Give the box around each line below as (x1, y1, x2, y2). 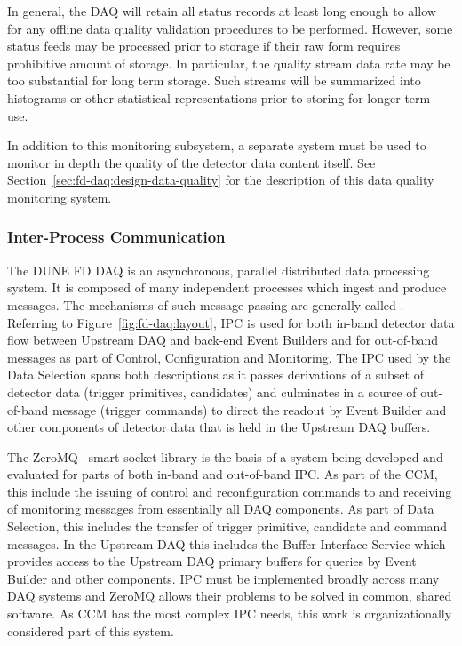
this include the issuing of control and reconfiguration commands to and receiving (7, 482, 452, 500)
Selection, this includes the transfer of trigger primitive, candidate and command (7, 517, 448, 536)
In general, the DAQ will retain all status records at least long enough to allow (7, 2, 436, 20)
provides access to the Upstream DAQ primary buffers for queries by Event (7, 552, 417, 570)
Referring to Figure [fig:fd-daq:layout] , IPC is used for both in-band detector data (7, 313, 455, 331)
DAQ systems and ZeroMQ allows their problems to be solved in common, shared (7, 586, 452, 605)
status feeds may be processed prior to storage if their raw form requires (7, 36, 401, 55)
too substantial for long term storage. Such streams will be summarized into (7, 71, 421, 90)
